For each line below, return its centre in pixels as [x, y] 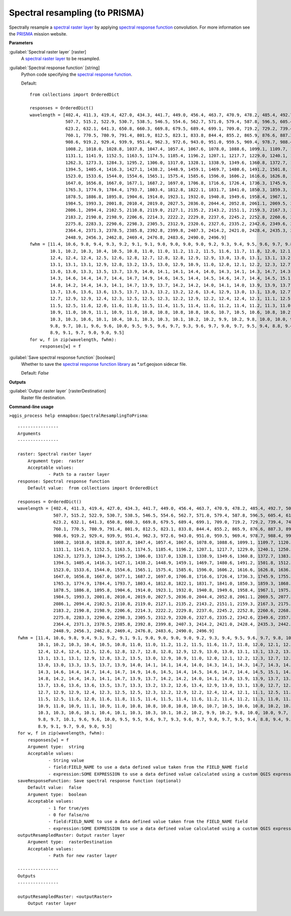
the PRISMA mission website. [38, 34]
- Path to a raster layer [79, 475]
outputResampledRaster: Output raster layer [72, 835]
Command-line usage [31, 407]
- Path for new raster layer [83, 856]
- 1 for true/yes [69, 808]
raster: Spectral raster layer [55, 454]
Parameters [21, 43]
